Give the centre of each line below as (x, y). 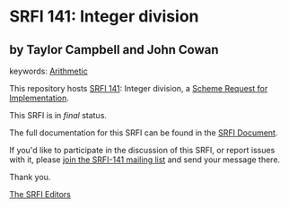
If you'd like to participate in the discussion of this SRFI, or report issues (142, 150)
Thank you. (30, 177)
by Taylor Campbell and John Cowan (114, 50)
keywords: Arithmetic (48, 71)
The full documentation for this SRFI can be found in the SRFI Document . (144, 133)
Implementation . (39, 98)
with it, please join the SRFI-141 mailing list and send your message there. (145, 160)
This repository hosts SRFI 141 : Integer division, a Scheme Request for (139, 88)
